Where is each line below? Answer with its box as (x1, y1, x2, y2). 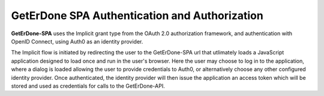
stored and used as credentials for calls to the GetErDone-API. (11, 82, 165, 89)
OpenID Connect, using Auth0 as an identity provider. (11, 38, 143, 45)
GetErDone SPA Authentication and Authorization (11, 9, 263, 22)
